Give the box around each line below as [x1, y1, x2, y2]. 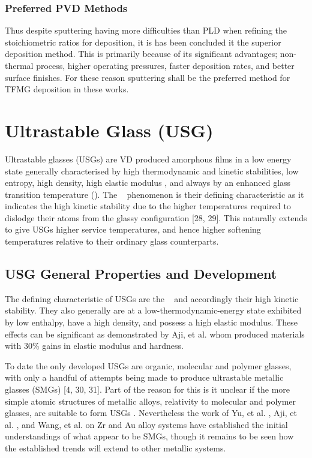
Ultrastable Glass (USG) [5, 117, 214, 142]
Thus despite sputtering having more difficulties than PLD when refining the [5, 24, 287, 37]
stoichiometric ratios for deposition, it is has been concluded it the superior [5, 35, 281, 48]
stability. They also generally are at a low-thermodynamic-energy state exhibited [5, 304, 302, 317]
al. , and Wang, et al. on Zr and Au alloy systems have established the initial [5, 418, 288, 430]
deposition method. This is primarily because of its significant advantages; [5, 47, 278, 60]
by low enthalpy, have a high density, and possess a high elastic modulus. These [5, 316, 298, 329]
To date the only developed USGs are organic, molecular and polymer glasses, [5, 359, 292, 372]
